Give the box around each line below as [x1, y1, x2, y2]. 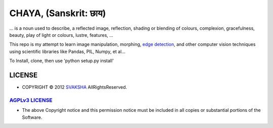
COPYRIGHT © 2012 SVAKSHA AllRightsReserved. [22, 84, 127, 90]
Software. [22, 114, 42, 120]
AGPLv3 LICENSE [9, 96, 53, 103]
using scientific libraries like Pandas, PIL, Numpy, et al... [9, 48, 126, 54]
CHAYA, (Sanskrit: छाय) [9, 8, 106, 19]
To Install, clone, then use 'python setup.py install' [9, 58, 114, 64]
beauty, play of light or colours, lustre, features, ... [9, 32, 114, 38]
